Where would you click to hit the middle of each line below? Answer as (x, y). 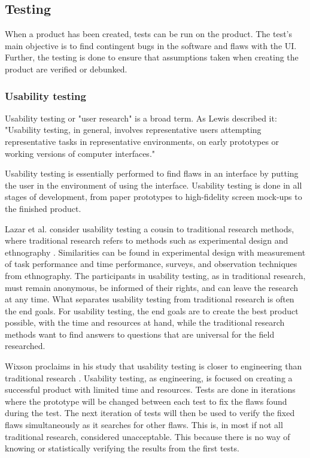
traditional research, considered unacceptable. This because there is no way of (148, 436)
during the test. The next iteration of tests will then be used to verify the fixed (150, 413)
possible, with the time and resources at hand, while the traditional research (145, 322)
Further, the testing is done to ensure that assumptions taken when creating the (152, 57)
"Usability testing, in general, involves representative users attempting (133, 130)
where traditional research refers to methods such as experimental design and (147, 240)
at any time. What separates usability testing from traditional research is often (150, 299)
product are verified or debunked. (66, 69)
